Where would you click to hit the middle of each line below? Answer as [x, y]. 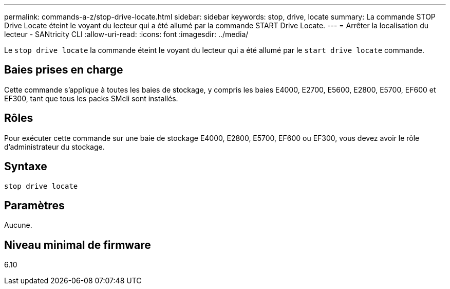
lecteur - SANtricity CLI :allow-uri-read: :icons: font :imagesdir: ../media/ [126, 34]
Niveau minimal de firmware [78, 245]
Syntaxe [26, 167]
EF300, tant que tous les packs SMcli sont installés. [91, 98]
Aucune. [18, 225]
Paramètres [34, 205]
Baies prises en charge [64, 70]
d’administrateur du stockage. [54, 147]
